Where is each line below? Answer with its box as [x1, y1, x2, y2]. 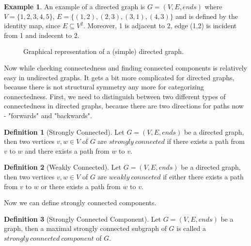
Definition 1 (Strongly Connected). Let [4, 126, 125, 137]
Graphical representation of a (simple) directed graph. [23, 46, 184, 56]
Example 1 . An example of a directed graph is [4, 1, 145, 11]
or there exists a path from [41, 181, 121, 191]
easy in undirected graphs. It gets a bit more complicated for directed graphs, [4, 72, 235, 82]
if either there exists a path [163, 171, 244, 181]
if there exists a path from [167, 136, 245, 146]
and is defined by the [175, 11, 238, 21]
